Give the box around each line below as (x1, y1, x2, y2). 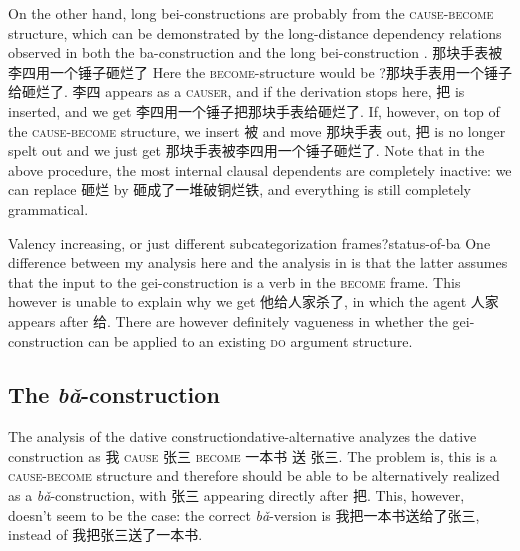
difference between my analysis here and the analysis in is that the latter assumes (8, 252, 508, 273)
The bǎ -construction (8, 379, 220, 410)
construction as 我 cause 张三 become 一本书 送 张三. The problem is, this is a (8, 445, 497, 466)
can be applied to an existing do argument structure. (88, 330, 413, 351)
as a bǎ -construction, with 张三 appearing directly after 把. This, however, (8, 485, 465, 506)
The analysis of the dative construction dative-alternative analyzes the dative (8, 426, 477, 447)
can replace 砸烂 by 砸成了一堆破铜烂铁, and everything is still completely (8, 179, 471, 200)
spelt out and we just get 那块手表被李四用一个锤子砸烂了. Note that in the (8, 140, 485, 161)
